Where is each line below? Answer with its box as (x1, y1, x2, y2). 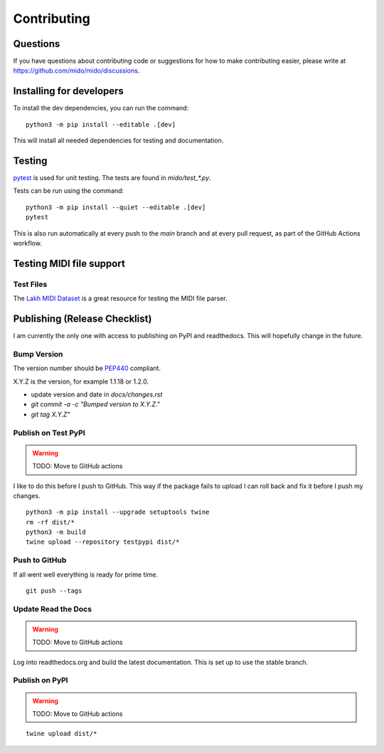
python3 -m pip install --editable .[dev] (26, 120, 176, 128)
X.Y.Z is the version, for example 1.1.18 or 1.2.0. (13, 377, 149, 386)
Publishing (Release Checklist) (13, 312, 152, 325)
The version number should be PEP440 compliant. (13, 364, 161, 373)
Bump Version (13, 349, 63, 359)
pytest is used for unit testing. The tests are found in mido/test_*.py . (13, 174, 211, 182)
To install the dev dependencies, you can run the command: (13, 104, 189, 112)
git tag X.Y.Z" (31, 410, 70, 418)
